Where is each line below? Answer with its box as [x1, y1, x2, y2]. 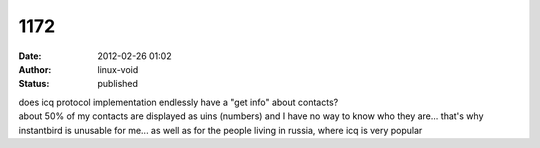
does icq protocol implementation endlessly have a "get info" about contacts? [18, 96, 339, 108]
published [97, 78, 139, 90]
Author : [18, 63, 52, 75]
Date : [18, 50, 42, 62]
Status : [18, 78, 50, 90]
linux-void [97, 63, 139, 75]
